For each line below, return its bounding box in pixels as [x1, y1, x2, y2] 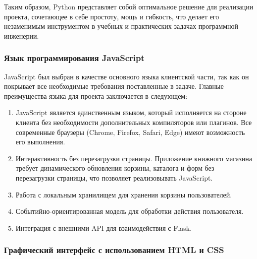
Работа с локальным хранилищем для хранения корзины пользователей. [15, 189, 232, 199]
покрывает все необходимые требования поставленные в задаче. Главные [4, 81, 224, 91]
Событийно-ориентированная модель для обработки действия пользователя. [15, 206, 244, 216]
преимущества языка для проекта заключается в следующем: [4, 90, 188, 101]
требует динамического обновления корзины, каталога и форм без [15, 163, 214, 173]
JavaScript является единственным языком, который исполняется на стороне [15, 107, 247, 118]
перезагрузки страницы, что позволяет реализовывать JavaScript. [15, 172, 213, 183]
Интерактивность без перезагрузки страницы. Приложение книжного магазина [15, 153, 253, 163]
